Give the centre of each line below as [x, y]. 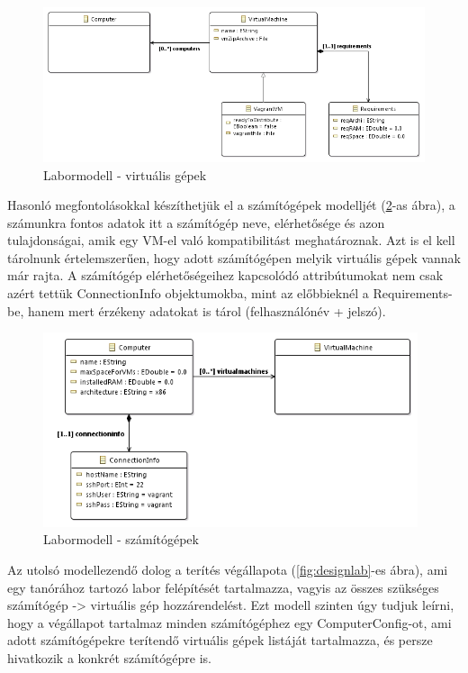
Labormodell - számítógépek [121, 539]
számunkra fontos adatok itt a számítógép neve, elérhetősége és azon [196, 222]
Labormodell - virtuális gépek [125, 174]
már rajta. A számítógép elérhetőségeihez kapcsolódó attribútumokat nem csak [225, 275]
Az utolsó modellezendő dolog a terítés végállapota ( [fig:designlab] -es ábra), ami [228, 569]
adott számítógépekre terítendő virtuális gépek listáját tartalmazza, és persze [220, 640]
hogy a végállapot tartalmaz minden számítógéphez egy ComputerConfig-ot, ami [229, 622]
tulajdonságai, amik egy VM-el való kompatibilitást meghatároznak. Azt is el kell [231, 240]
